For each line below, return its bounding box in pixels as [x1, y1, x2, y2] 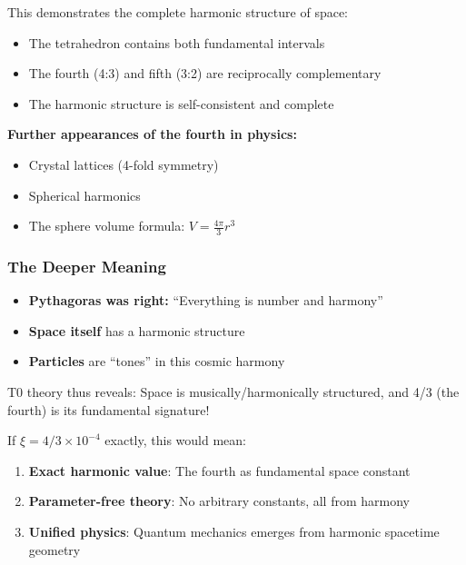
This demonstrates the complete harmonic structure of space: [7, 3, 349, 21]
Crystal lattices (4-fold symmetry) [28, 154, 219, 173]
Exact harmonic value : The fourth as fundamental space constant [28, 461, 411, 480]
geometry [28, 540, 81, 559]
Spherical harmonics [28, 185, 141, 204]
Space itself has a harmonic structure [28, 321, 245, 340]
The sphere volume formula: [28, 216, 185, 235]
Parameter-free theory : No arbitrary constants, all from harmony [28, 491, 410, 510]
